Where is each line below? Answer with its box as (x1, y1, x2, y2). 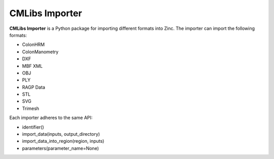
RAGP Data (22, 84, 45, 90)
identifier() (22, 124, 44, 130)
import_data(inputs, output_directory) (22, 131, 100, 137)
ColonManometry (22, 49, 59, 55)
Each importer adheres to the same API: (9, 114, 93, 121)
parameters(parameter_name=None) (22, 145, 99, 151)
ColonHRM (22, 42, 45, 48)
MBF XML (22, 63, 43, 69)
